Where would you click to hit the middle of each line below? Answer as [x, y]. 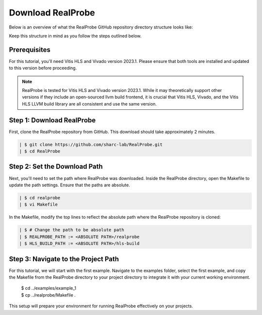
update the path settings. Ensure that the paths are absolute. [70, 185]
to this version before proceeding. [43, 68]
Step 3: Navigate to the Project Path [64, 259]
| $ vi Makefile [39, 205]
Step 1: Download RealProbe [52, 120]
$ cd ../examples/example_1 [49, 288]
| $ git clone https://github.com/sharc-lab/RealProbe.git [91, 144]
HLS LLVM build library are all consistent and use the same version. [90, 104]
